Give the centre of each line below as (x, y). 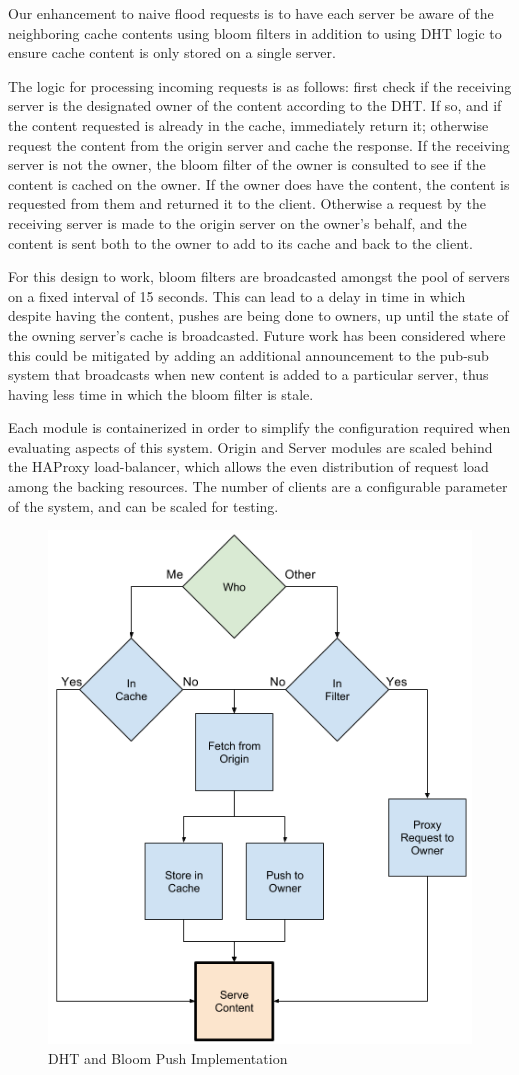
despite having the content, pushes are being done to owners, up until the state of (258, 315)
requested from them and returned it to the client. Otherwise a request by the (247, 203)
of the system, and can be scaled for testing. (143, 505)
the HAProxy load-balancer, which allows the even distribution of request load (248, 466)
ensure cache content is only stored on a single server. (172, 52)
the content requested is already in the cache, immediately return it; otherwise (248, 124)
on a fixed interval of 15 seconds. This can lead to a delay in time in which (237, 295)
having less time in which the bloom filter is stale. (161, 393)
